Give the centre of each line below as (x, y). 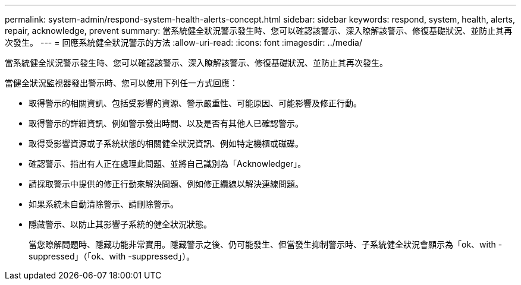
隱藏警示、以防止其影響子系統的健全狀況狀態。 (120, 224)
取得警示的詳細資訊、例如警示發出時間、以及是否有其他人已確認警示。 (166, 123)
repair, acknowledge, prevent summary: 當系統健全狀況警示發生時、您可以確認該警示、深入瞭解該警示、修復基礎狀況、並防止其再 (259, 31)
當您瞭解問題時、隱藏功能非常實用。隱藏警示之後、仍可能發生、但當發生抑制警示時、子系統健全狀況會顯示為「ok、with (262, 244)
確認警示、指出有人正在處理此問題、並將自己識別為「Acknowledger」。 (167, 164)
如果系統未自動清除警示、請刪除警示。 (103, 204)
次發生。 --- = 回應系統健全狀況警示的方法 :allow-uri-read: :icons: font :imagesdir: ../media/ (184, 42)
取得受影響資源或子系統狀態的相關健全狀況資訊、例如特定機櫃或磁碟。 (166, 143)
